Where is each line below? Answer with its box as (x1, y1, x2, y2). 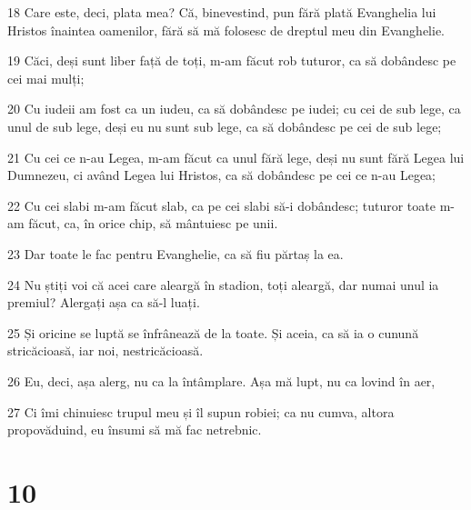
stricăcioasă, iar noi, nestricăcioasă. (7, 341, 204, 360)
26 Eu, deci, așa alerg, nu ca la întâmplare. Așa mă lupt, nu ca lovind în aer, (7, 371, 436, 390)
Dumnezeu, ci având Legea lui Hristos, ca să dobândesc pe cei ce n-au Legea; (7, 165, 436, 185)
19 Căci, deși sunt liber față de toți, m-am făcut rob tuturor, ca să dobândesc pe (7, 51, 456, 70)
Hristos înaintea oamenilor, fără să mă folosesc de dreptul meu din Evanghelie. (7, 20, 446, 39)
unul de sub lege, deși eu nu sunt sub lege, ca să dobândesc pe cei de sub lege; (7, 116, 442, 135)
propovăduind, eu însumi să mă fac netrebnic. (7, 420, 262, 439)
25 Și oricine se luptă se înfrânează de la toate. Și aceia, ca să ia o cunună (7, 323, 419, 342)
